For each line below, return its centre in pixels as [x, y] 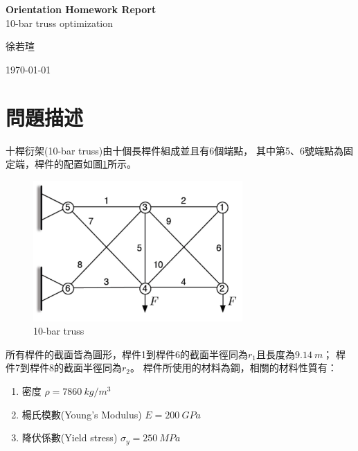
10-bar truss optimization [60, 23]
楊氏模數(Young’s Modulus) [82, 414]
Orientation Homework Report [81, 9]
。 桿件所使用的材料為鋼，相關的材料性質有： [234, 368]
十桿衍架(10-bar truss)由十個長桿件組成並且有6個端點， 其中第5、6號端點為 [174, 150]
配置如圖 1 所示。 [100, 164]
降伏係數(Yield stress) [70, 437]
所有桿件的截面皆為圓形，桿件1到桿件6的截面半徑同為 [127, 354]
